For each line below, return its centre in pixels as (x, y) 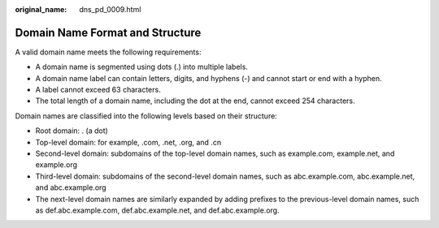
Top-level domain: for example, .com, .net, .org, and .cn (128, 142)
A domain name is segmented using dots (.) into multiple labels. (141, 67)
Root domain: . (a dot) (72, 131)
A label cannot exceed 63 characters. (98, 90)
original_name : (41, 9)
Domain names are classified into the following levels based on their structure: (146, 116)
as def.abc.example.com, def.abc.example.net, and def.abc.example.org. (157, 210)
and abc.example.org (71, 187)
